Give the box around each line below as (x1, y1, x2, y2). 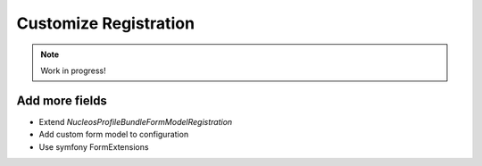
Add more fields (16, 93, 107, 108)
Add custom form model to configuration (38, 129, 189, 140)
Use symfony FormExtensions (38, 141, 149, 152)
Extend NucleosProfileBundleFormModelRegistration (38, 116, 233, 127)
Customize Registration (16, 13, 195, 33)
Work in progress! (40, 65, 106, 76)
